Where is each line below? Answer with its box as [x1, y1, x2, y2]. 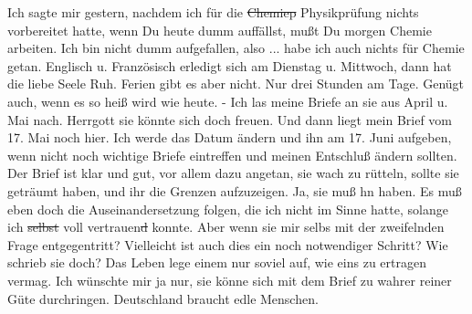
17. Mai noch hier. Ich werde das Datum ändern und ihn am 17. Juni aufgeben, [7, 128, 452, 147]
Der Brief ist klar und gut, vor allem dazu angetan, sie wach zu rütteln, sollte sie [7, 163, 459, 183]
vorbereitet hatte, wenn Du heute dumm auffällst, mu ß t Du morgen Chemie [7, 20, 432, 39]
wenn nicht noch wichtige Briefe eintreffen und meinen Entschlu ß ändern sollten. [7, 145, 457, 164]
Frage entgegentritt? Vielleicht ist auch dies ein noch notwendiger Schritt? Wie [7, 235, 448, 254]
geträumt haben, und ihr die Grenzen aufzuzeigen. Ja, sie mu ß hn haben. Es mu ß [7, 181, 462, 200]
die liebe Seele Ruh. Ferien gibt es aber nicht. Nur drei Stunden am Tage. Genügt [7, 74, 465, 93]
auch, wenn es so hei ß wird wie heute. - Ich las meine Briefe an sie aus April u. [7, 91, 448, 110]
